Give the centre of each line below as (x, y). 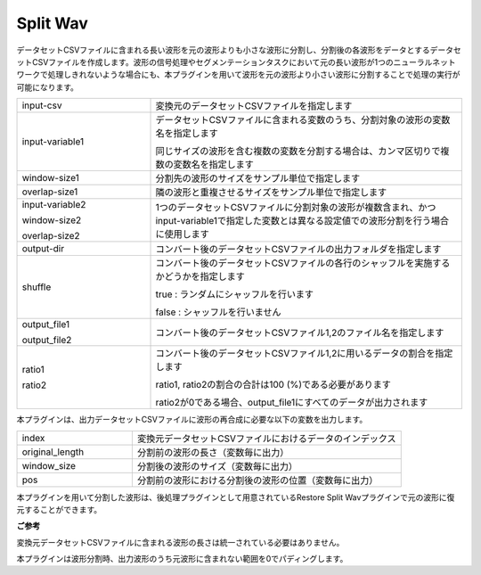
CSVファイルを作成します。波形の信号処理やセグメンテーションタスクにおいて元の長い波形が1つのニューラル (232, 62)
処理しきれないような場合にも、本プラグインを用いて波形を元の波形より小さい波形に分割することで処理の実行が (254, 75)
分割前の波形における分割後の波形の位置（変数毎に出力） (257, 480)
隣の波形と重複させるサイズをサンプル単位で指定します (271, 193)
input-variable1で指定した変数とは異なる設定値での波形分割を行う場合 (302, 221)
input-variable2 (54, 205)
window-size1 (50, 178)
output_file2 (47, 341)
